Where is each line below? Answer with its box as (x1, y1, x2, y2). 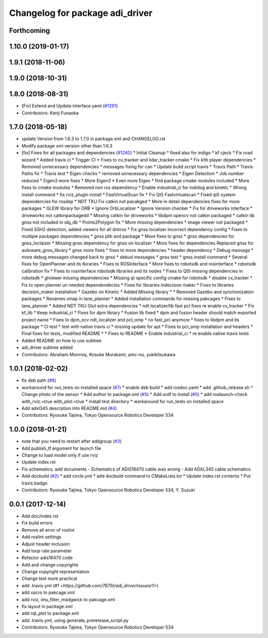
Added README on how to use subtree (21, 337, 102, 343)
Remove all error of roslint (21, 527, 74, 533)
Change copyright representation (21, 569, 90, 575)
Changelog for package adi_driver (9, 7, 153, 18)
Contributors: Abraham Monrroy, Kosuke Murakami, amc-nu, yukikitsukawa (21, 351, 176, 357)
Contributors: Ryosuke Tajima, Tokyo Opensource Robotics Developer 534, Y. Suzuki (21, 487, 196, 493)
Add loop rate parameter (21, 548, 72, 554)
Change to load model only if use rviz (21, 452, 98, 458)
